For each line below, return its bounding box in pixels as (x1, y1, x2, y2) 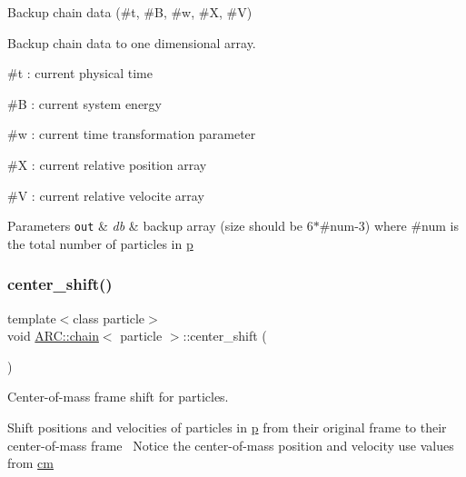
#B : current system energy (7, 94, 162, 113)
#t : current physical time (7, 64, 153, 83)
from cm (7, 453, 54, 472)
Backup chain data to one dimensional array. (7, 33, 256, 52)
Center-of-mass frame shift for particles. (7, 387, 229, 406)
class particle (73, 308, 145, 327)
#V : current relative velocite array (7, 185, 204, 204)
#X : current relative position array (7, 154, 207, 174)
